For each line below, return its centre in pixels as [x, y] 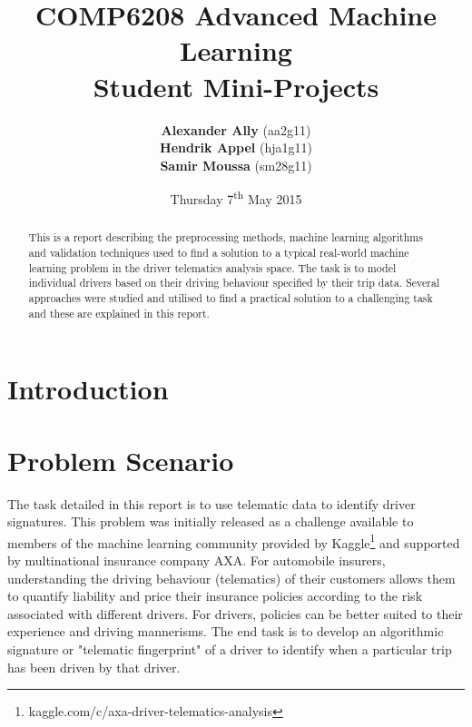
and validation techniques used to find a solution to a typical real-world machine [219, 252]
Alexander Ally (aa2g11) [236, 129]
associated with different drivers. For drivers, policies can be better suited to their [235, 613]
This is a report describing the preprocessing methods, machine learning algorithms [226, 237]
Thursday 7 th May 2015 [236, 197]
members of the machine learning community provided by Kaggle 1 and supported [234, 541]
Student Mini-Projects [236, 86]
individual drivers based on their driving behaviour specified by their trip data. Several [234, 283]
